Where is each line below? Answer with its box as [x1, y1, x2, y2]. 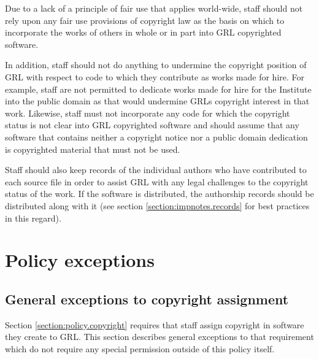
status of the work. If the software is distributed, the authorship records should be [5, 187, 314, 200]
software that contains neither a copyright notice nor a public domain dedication [5, 130, 308, 143]
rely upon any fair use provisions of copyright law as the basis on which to [5, 14, 285, 26]
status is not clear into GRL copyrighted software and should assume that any [5, 118, 299, 131]
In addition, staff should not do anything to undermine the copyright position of [5, 58, 307, 71]
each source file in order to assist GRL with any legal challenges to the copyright [5, 175, 309, 188]
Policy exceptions [5, 247, 155, 272]
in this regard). [5, 211, 61, 224]
